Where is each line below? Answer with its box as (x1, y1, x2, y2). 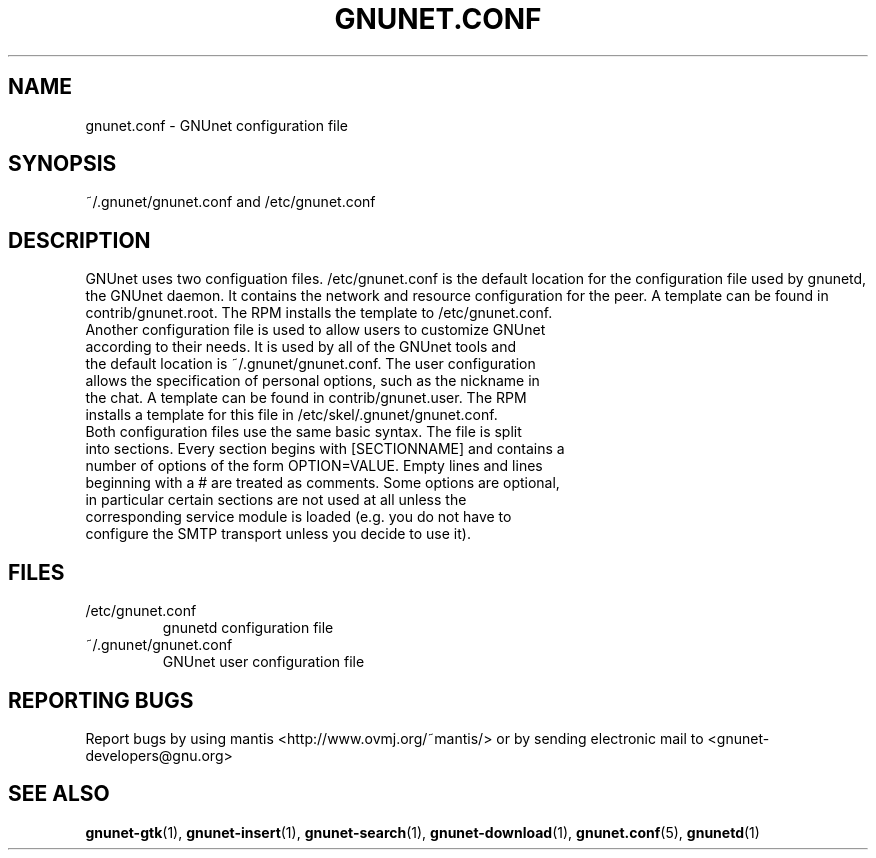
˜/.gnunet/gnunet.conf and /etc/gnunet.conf (85, 193, 376, 211)
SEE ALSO (8, 781, 110, 807)
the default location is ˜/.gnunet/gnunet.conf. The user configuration (85, 355, 536, 373)
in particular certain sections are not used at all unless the (85, 491, 467, 509)
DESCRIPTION (8, 227, 151, 253)
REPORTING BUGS (8, 687, 194, 713)
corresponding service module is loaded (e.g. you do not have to (85, 508, 512, 526)
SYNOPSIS (8, 151, 117, 177)
